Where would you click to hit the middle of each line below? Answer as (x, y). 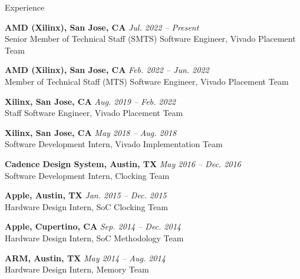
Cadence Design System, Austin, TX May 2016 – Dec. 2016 (123, 163)
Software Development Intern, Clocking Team (87, 175)
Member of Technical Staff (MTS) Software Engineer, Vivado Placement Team (147, 81)
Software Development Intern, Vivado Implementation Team (114, 144)
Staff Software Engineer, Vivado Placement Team (94, 113)
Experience (25, 7)
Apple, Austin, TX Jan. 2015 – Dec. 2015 (86, 195)
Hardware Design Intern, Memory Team (77, 269)
